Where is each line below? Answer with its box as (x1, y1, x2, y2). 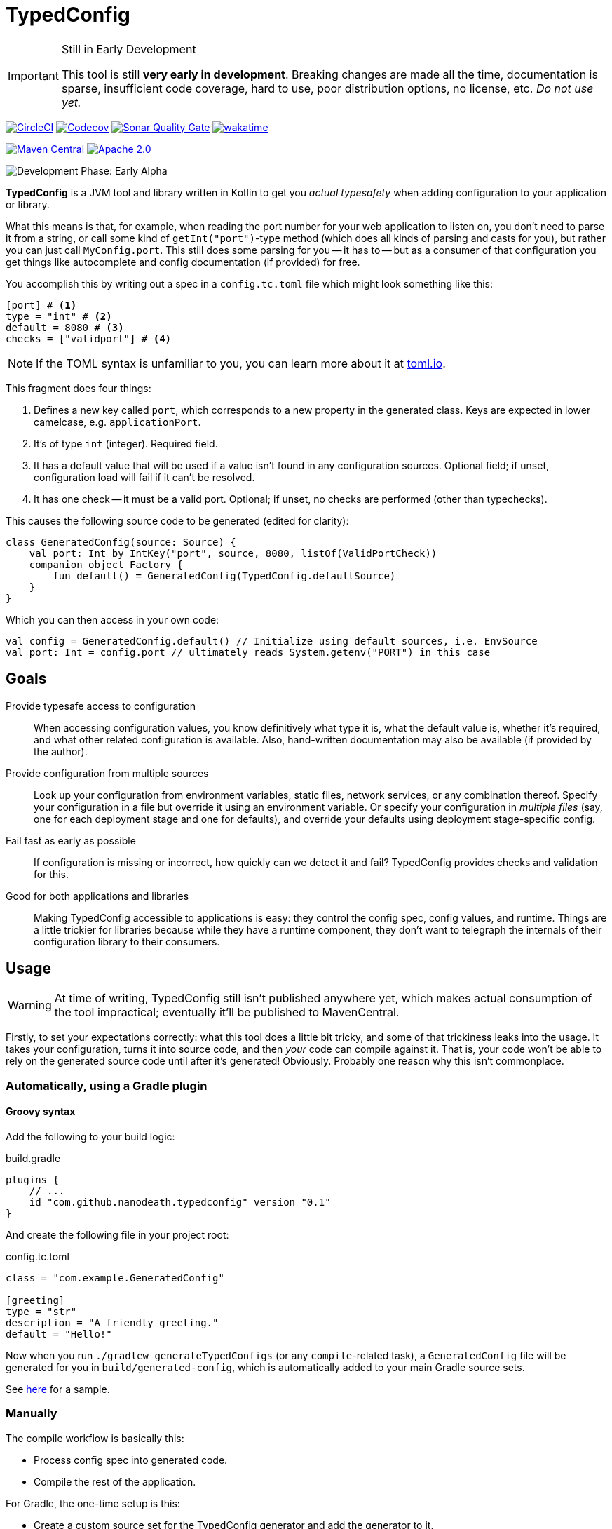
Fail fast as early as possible (6, 834, 136, 847)
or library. (6, 198, 50, 210)
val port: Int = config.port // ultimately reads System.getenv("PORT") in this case (6, 646, 491, 658)
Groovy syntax (6, 1105, 76, 1118)
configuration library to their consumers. (34, 935, 220, 948)
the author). (34, 745, 88, 757)
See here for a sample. (6, 1383, 110, 1396)
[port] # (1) (6, 299, 77, 311)
